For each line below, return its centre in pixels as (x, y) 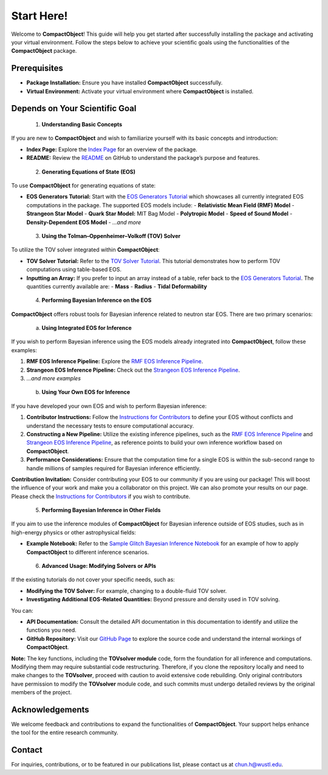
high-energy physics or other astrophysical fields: (73, 532)
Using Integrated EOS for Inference (87, 328)
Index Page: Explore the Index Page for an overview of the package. (112, 149)
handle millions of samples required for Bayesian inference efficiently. (114, 468)
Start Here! (39, 16)
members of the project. (42, 692)
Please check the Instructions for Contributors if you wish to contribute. (101, 496)
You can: (22, 610)
